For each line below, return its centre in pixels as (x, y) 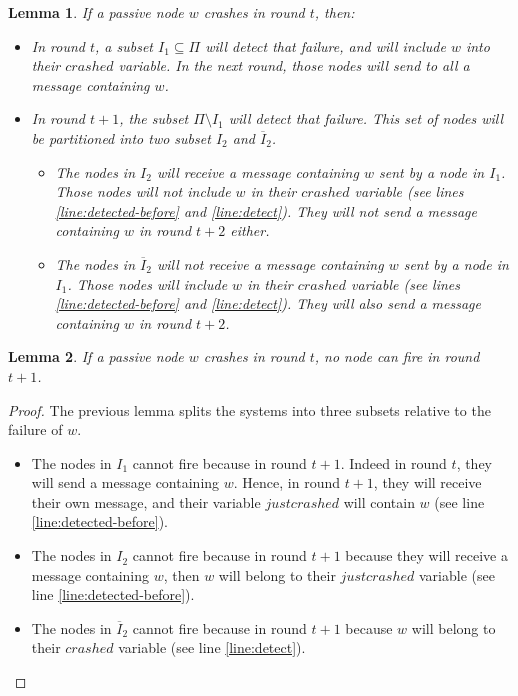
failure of (35, 429)
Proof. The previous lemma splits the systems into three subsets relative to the (249, 409)
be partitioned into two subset (121, 137)
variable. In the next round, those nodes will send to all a (294, 65)
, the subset (154, 118)
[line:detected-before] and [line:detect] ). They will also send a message (268, 303)
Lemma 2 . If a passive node (96, 356)
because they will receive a (426, 555)
